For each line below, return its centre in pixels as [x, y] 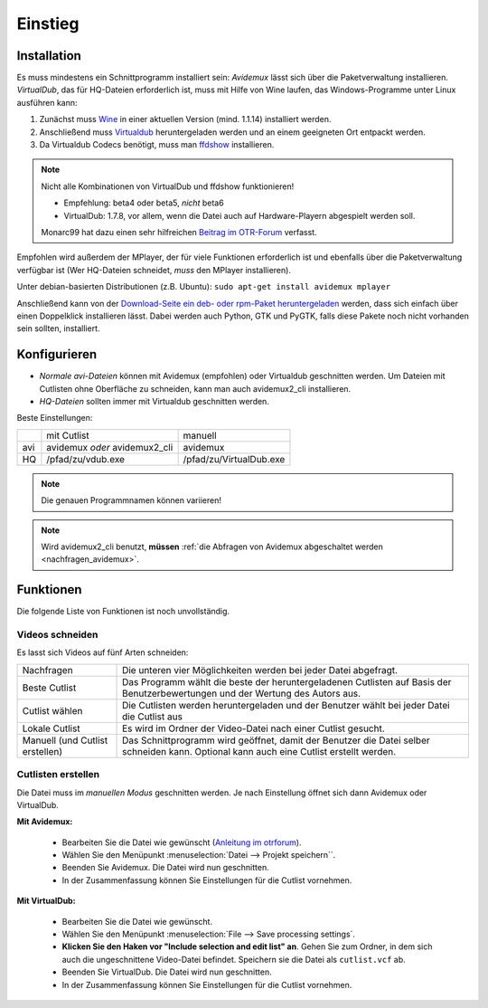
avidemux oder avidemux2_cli [110, 447]
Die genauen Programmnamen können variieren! [131, 500]
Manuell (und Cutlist [65, 740]
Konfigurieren [57, 354]
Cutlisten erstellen [58, 775]
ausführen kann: [47, 102]
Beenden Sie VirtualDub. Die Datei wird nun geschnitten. [167, 972]
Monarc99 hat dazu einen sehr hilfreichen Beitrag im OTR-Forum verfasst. [179, 232]
